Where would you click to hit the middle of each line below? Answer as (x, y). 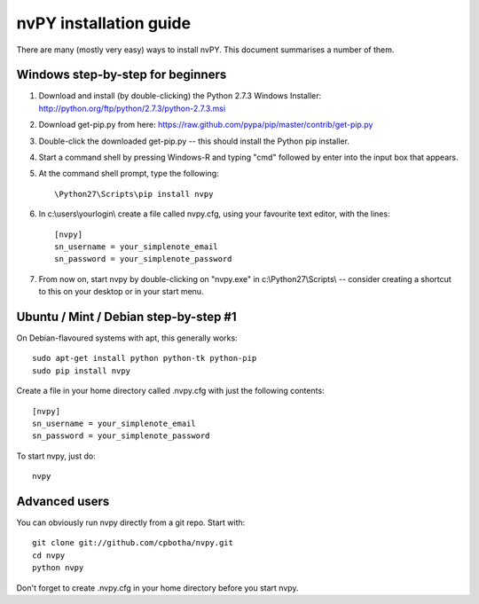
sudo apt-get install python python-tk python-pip (145, 358)
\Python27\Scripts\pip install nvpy (134, 194)
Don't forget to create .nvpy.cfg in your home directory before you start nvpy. (157, 588)
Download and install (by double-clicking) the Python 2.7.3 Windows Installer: (180, 96)
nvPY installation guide (103, 23)
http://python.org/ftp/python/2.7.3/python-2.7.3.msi (132, 108)
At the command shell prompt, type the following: (129, 174)
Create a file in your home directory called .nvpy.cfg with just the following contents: (170, 391)
